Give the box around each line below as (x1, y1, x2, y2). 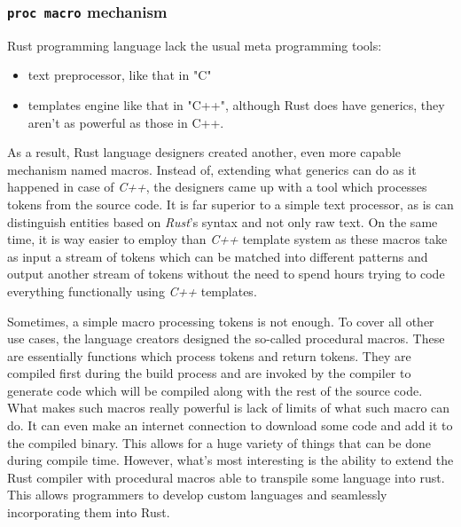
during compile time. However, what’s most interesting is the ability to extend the (7, 451, 454, 469)
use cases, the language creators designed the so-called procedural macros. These (7, 329, 445, 348)
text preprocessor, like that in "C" (27, 66, 212, 84)
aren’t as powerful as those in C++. (27, 113, 224, 131)
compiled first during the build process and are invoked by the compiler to (7, 364, 411, 382)
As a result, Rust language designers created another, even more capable (7, 143, 402, 161)
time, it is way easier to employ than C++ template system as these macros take (7, 230, 448, 248)
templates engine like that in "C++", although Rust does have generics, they (27, 95, 445, 114)
